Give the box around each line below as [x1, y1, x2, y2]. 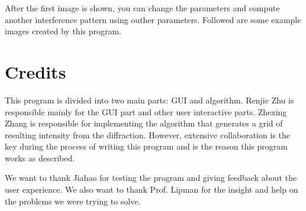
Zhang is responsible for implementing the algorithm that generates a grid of [5, 117, 283, 129]
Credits [5, 59, 66, 83]
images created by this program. [5, 25, 122, 37]
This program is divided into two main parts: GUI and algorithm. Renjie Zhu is [5, 93, 294, 106]
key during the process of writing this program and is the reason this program [5, 140, 288, 152]
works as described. [5, 151, 75, 164]
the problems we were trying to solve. [5, 194, 141, 207]
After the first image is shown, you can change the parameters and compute [5, 2, 280, 14]
